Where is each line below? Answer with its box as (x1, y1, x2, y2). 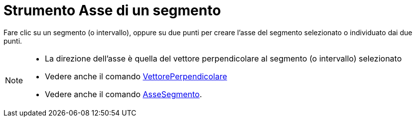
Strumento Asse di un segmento (3, 2, 221, 19)
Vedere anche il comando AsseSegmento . (45, 89, 202, 99)
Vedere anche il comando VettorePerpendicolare (45, 71, 227, 81)
